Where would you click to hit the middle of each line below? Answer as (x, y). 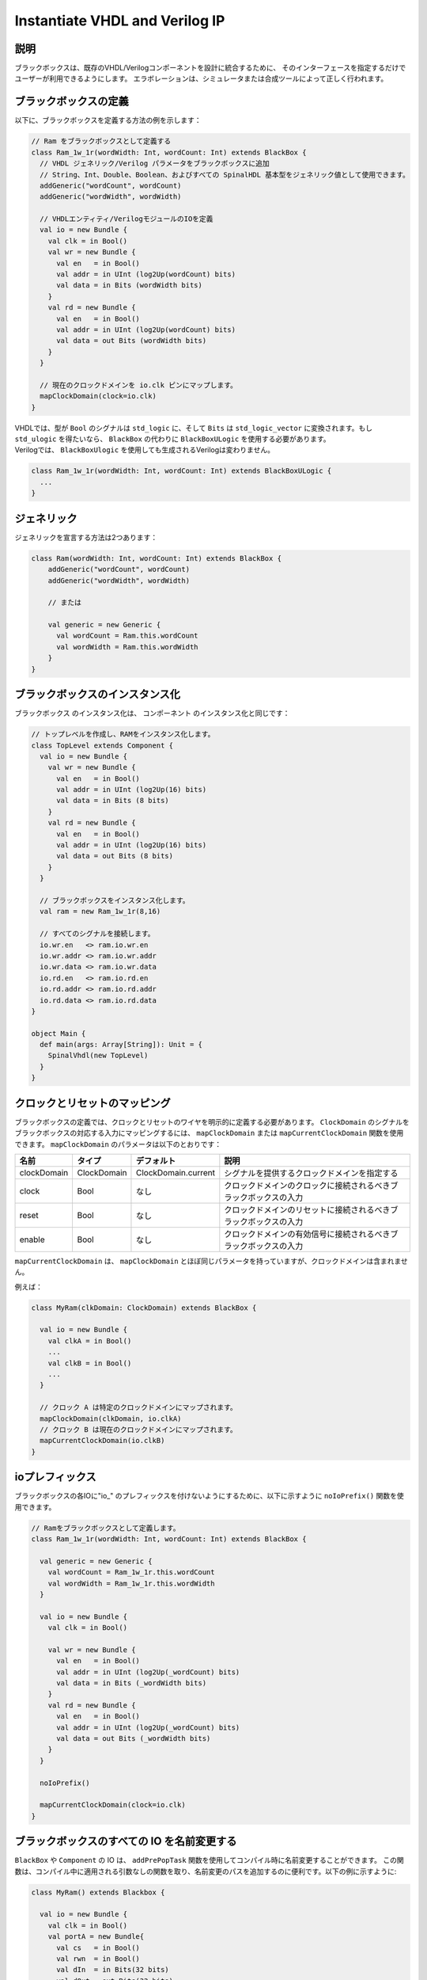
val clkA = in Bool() (90, 1341)
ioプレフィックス (55, 1477)
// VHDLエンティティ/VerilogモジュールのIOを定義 (127, 219)
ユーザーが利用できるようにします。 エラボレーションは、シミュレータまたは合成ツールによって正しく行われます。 (201, 78)
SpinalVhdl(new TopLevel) (98, 1056)
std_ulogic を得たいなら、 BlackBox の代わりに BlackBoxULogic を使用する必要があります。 (173, 439)
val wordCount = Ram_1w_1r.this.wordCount (131, 1573)
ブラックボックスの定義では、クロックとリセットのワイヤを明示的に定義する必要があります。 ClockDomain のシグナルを (212, 1121)
